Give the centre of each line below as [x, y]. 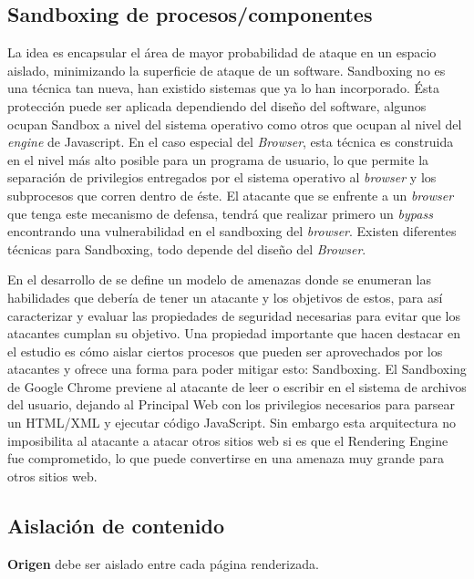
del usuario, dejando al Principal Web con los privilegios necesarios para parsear [231, 404]
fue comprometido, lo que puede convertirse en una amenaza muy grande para [226, 458]
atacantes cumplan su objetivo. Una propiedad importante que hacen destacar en [234, 333]
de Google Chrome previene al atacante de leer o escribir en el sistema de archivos [237, 386]
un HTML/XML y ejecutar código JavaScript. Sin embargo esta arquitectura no [232, 423]
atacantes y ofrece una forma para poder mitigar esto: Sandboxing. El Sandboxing [237, 369]
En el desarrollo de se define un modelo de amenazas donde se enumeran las [219, 279]
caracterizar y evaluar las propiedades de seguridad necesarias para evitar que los [234, 315]
